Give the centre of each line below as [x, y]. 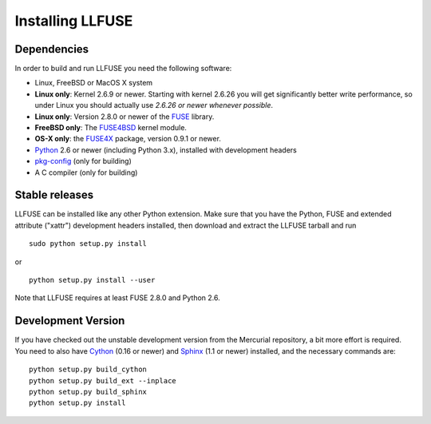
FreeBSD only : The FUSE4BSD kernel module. [111, 128]
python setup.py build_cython [88, 370]
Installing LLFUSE [74, 21]
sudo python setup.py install [88, 244]
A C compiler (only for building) [86, 172]
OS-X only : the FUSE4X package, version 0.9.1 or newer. [128, 139]
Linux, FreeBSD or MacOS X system [94, 83]
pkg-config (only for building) [83, 161]
